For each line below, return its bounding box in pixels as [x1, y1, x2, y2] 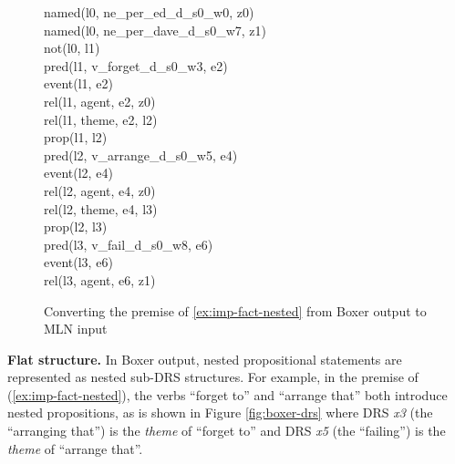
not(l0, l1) [44, 38, 100, 57]
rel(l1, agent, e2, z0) [44, 91, 156, 110]
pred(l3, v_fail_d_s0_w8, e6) [44, 234, 213, 253]
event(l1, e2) [44, 74, 113, 93]
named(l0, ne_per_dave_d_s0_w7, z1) [44, 20, 266, 39]
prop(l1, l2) [44, 128, 108, 147]
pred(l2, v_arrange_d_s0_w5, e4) [44, 145, 238, 164]
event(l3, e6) [44, 253, 113, 272]
